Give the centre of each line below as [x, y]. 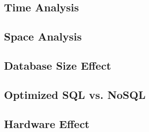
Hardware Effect [47, 123]
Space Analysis [43, 36]
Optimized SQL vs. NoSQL [75, 94]
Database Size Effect [58, 65]
